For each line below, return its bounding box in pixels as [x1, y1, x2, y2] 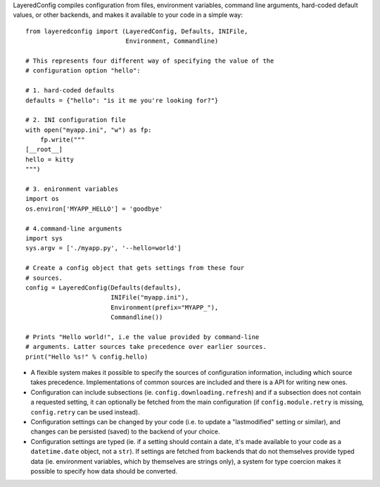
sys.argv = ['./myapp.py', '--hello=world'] [25, 244, 182, 252]
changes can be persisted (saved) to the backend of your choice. [30, 427, 221, 436]
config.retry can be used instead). [30, 407, 140, 416]
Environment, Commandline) [125, 37, 219, 45]
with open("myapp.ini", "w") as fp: [25, 125, 152, 134]
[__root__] [25, 145, 63, 154]
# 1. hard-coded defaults [25, 87, 115, 94]
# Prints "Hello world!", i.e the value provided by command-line [25, 333, 260, 341]
